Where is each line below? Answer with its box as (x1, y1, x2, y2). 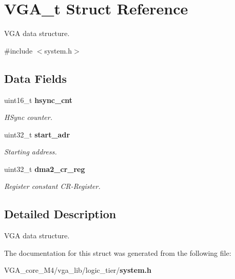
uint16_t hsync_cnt (4, 94, 73, 105)
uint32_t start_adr (4, 129, 70, 139)
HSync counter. (4, 112, 52, 123)
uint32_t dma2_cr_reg (4, 163, 85, 174)
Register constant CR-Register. (4, 181, 101, 191)
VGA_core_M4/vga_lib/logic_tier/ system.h (4, 265, 152, 275)
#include (4, 45, 33, 56)
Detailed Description (4, 206, 116, 222)
